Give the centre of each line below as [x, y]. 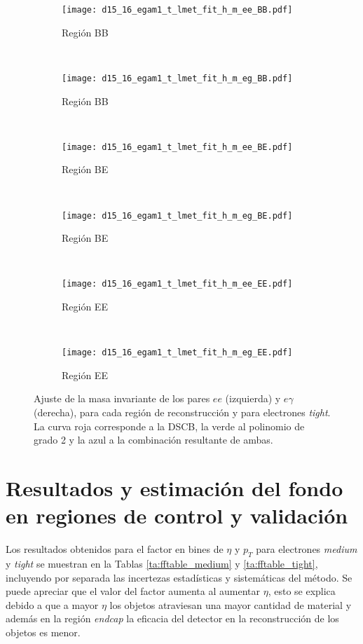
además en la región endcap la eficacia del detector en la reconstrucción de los [172, 618]
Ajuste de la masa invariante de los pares [122, 398]
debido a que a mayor [52, 604]
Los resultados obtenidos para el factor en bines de [115, 549]
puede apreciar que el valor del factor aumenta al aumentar [133, 591]
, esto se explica [302, 591]
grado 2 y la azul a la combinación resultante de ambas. [153, 440]
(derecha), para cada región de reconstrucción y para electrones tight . [182, 412]
